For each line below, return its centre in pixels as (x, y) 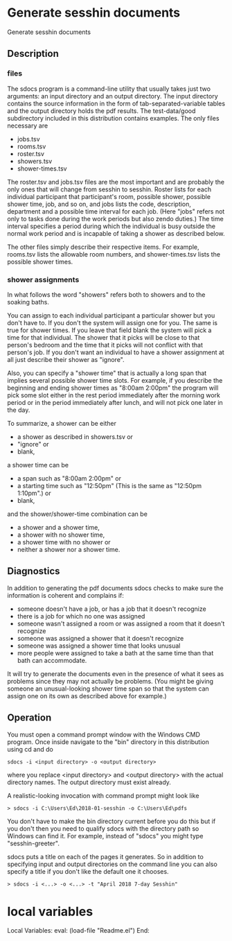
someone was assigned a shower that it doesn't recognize (100, 638)
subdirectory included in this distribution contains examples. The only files (113, 118)
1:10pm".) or (34, 493)
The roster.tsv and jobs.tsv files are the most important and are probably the (116, 182)
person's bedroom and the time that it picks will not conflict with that (105, 345)
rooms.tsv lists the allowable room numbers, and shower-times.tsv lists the (114, 254)
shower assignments (43, 279)
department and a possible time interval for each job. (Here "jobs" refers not (116, 211)
